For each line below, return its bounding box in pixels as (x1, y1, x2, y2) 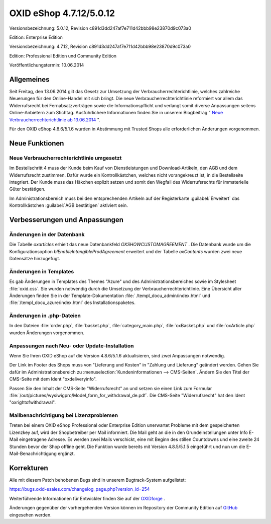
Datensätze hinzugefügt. (9, 256, 60, 262)
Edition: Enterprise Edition (9, 34, 63, 40)
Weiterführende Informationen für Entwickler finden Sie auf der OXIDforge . (9, 495, 165, 501)
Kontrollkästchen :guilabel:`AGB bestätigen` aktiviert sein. (9, 202, 128, 208)
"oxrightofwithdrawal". (9, 399, 56, 405)
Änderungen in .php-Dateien (9, 312, 81, 319)
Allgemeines (9, 75, 50, 84)
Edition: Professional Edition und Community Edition (9, 53, 117, 59)
